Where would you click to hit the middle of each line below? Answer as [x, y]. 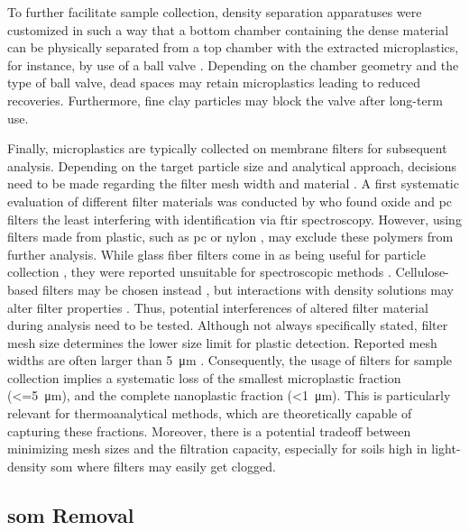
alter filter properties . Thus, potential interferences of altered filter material [218, 307]
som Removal [71, 514]
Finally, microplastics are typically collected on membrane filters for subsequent [227, 148]
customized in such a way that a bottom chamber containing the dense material [228, 29]
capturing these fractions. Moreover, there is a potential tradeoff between [209, 430]
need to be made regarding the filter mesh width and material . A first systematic [233, 183]
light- [446, 449]
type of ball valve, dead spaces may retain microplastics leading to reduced [214, 82]
